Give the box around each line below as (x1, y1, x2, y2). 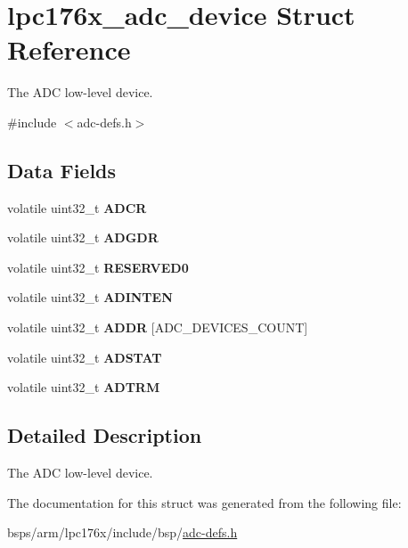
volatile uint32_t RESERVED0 (7, 258, 189, 276)
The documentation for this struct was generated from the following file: (7, 493, 402, 511)
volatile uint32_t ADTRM (7, 378, 160, 397)
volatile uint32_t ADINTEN (7, 288, 173, 307)
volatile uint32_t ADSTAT (7, 348, 162, 366)
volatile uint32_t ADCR (7, 198, 147, 217)
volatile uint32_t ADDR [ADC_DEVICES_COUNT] (7, 318, 308, 337)
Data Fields (7, 156, 117, 184)
